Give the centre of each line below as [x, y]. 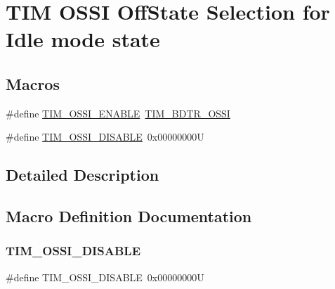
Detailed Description [83, 175]
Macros [33, 83]
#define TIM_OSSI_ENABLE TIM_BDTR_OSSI [118, 113]
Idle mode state [83, 39]
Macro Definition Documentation [129, 216]
